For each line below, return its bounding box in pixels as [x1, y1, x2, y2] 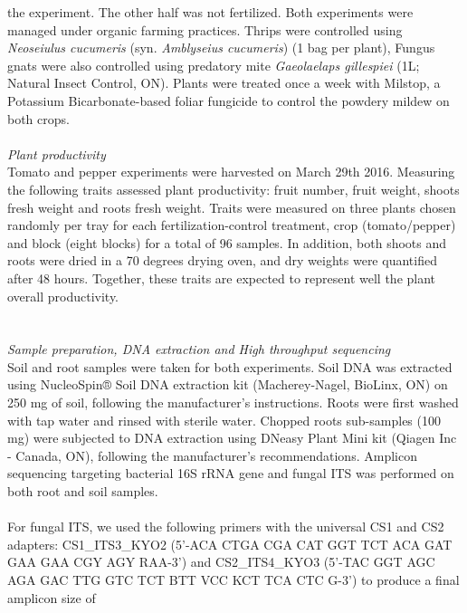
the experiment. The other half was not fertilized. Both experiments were [7, 3, 414, 21]
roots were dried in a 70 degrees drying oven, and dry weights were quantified [7, 251, 437, 270]
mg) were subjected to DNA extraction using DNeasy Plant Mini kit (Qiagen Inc [7, 428, 457, 447]
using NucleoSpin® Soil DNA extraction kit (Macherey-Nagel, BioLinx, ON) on [7, 375, 448, 394]
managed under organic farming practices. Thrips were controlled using [7, 20, 403, 39]
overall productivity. [7, 286, 119, 305]
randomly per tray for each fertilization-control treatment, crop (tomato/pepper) [7, 216, 456, 235]
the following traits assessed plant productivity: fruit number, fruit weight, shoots [7, 179, 460, 198]
